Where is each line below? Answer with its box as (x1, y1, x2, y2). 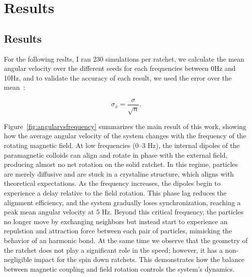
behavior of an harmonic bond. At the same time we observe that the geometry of (4, 235, 248, 245)
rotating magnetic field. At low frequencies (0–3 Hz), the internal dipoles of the (4, 140, 240, 150)
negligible (4, 254, 32, 264)
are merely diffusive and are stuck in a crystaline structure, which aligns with (4, 168, 234, 179)
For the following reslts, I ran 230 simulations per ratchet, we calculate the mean (4, 53, 244, 64)
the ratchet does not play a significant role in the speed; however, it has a (4, 244, 223, 255)
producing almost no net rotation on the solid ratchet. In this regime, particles (4, 159, 238, 169)
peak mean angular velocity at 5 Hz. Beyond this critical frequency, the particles (4, 207, 244, 217)
